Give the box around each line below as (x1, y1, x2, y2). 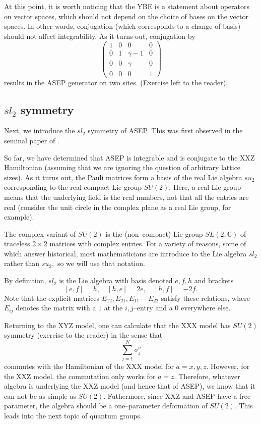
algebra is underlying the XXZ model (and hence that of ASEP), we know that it (4, 381, 255, 391)
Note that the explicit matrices (4, 292, 100, 303)
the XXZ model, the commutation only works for (4, 370, 156, 381)
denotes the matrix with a (16, 302, 96, 313)
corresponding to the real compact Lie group (4, 182, 142, 192)
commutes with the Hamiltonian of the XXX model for (4, 361, 174, 372)
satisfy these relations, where (161, 292, 250, 303)
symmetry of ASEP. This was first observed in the (88, 125, 243, 136)
